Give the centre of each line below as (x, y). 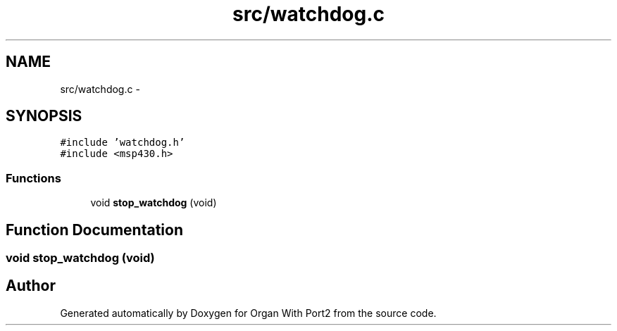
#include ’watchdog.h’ (123, 143)
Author (31, 286)
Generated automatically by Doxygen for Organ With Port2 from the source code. (248, 313)
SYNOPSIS (44, 116)
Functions (33, 178)
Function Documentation (94, 230)
